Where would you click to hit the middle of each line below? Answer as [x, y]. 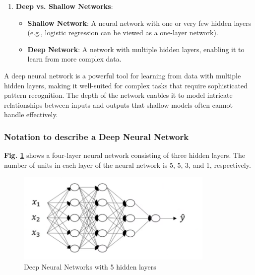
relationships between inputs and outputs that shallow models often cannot [118, 104]
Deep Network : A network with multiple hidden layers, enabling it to [136, 49]
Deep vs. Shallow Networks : [64, 6]
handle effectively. [31, 114]
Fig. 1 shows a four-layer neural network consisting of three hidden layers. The [125, 155]
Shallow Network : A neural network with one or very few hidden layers [139, 23]
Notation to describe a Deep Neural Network [96, 136]
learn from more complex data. [74, 59]
